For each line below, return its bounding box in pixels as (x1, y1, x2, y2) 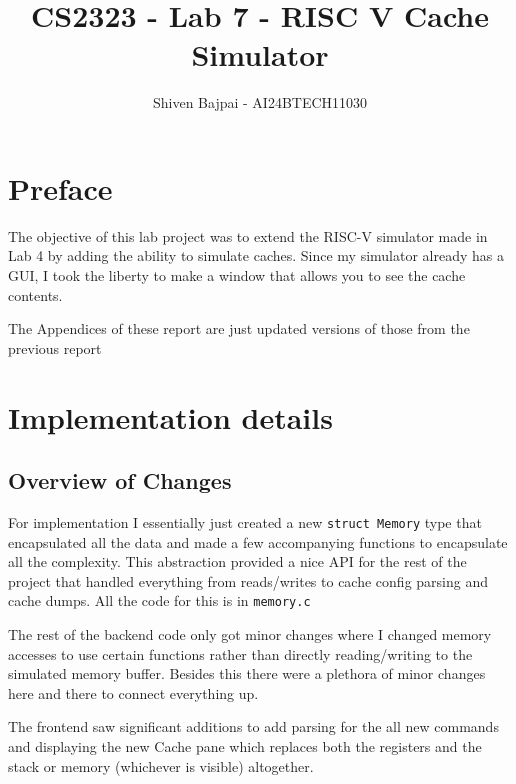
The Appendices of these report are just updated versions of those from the (8, 318, 470, 339)
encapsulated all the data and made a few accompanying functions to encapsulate (8, 531, 508, 552)
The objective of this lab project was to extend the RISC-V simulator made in (8, 225, 488, 246)
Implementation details (8, 396, 333, 437)
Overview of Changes (8, 465, 232, 496)
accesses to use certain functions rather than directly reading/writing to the (8, 643, 473, 664)
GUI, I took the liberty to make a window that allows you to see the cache (8, 265, 466, 286)
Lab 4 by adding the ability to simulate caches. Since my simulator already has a (8, 245, 505, 266)
